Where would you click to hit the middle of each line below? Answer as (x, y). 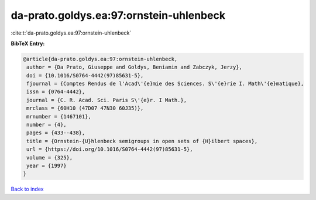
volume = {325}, (50, 157)
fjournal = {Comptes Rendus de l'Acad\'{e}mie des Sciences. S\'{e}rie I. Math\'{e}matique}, (165, 84)
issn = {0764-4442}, (56, 92)
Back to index (27, 189)
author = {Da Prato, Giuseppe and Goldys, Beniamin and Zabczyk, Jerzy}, (135, 67)
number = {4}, (47, 125)
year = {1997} (47, 166)
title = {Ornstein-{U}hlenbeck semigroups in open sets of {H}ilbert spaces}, (142, 141)
